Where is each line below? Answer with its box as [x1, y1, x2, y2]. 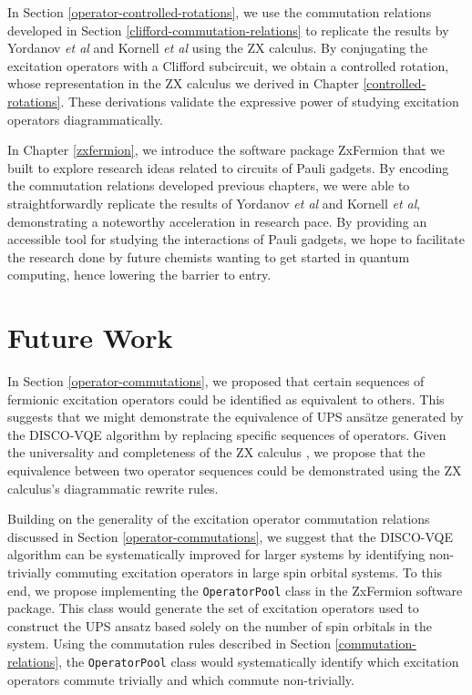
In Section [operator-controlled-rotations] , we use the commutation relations [7, 3, 432, 21]
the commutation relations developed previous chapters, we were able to [7, 176, 410, 195]
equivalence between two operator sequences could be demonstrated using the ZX [7, 461, 462, 479]
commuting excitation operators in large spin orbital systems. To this [55, 562, 443, 581]
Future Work [7, 319, 173, 356]
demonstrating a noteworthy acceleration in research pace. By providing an [7, 211, 427, 230]
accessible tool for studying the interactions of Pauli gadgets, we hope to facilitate [7, 230, 465, 249]
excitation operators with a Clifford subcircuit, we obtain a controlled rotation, [7, 56, 449, 75]
